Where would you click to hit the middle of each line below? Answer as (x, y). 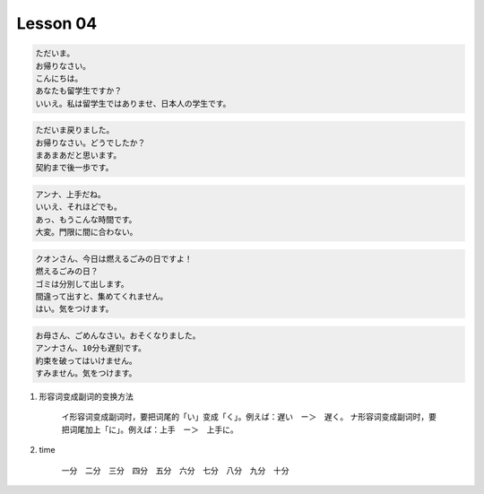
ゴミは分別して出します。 (82, 284)
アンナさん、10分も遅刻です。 (91, 348)
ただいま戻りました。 (75, 130)
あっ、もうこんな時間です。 (86, 219)
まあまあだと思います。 (78, 156)
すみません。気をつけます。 (86, 373)
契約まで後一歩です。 (74, 168)
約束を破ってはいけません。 (86, 360)
